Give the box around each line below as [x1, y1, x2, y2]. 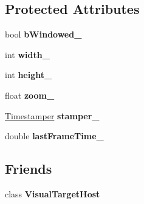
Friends [5, 159, 52, 178]
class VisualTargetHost [5, 187, 100, 200]
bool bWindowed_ [5, 28, 82, 41]
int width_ [5, 48, 50, 61]
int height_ [5, 68, 52, 81]
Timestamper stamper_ [5, 109, 100, 122]
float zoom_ [5, 88, 55, 101]
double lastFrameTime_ [5, 130, 104, 142]
